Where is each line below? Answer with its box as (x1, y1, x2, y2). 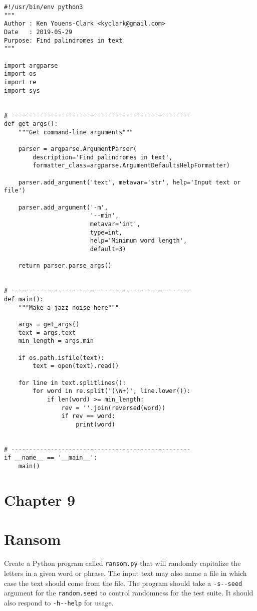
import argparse (4, 62, 58, 69)
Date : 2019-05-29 (4, 28, 73, 36)
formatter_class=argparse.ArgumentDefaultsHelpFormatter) (33, 162, 230, 169)
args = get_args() (18, 320, 80, 328)
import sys (4, 87, 40, 94)
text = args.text (18, 329, 76, 336)
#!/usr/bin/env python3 (4, 4, 83, 11)
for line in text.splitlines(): (18, 379, 126, 386)
